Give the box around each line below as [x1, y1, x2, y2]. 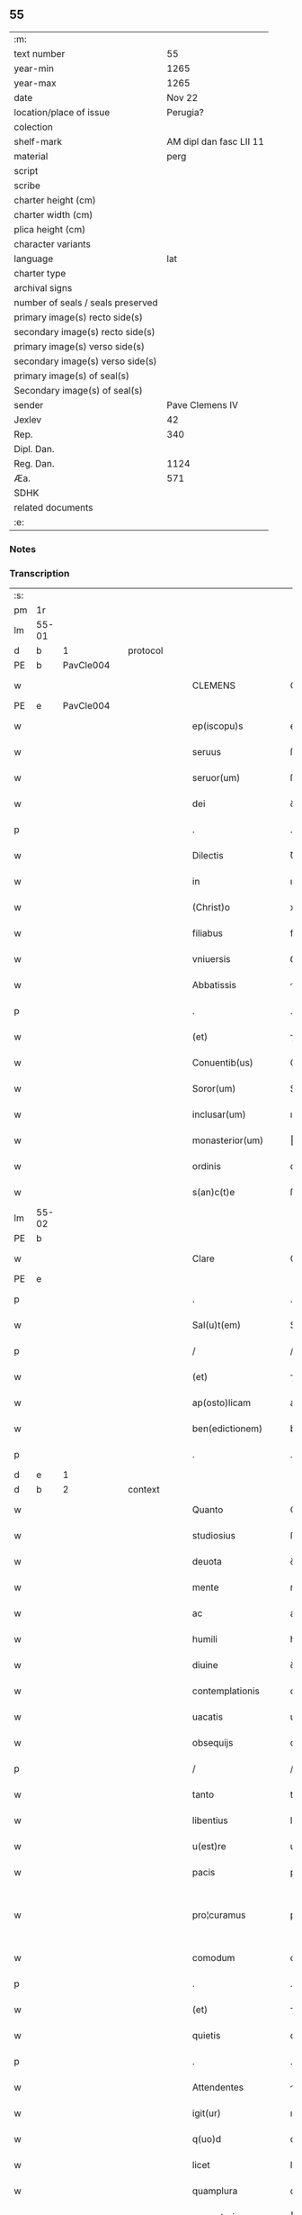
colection [13, 121, 54, 133]
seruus [191, 746, 222, 758]
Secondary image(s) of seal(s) [13, 384, 143, 396]
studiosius [191, 1530, 236, 1542]
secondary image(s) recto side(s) [13, 325, 155, 338]
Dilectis [191, 849, 224, 862]
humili [191, 1633, 218, 1646]
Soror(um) [191, 1083, 236, 1095]
